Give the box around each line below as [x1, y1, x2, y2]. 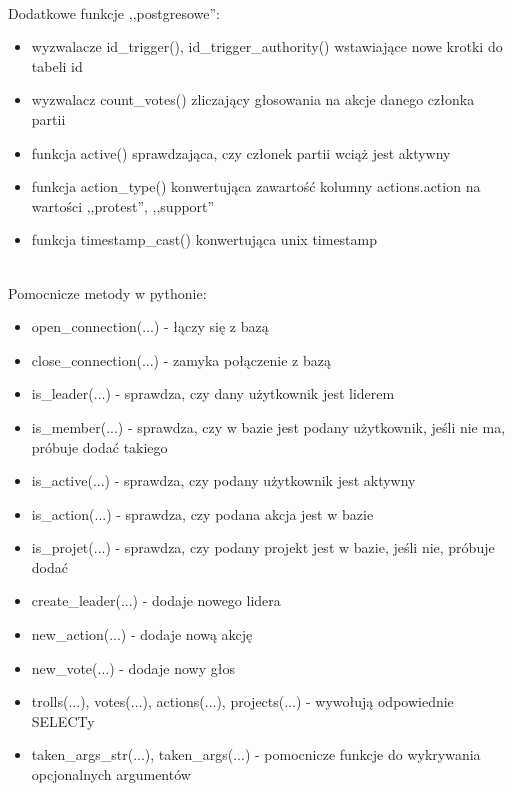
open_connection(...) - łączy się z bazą [31, 316, 269, 337]
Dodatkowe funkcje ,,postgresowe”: [8, 2, 220, 23]
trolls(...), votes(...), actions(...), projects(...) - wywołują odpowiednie [31, 691, 454, 712]
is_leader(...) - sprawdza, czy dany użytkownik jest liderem [31, 383, 395, 404]
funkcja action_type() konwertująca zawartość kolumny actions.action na [31, 176, 481, 197]
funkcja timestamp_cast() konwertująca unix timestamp [31, 229, 378, 250]
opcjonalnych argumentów [31, 764, 191, 785]
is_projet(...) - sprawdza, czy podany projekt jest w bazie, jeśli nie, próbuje [31, 537, 495, 558]
